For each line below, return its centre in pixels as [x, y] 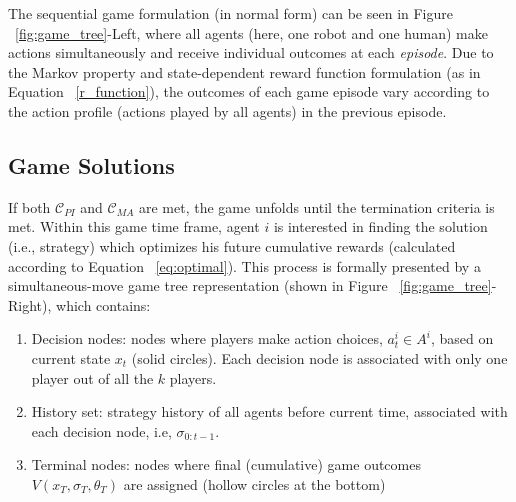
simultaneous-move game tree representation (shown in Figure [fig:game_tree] [250, 285]
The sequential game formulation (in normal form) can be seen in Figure [231, 13]
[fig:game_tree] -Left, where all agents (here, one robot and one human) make [251, 32]
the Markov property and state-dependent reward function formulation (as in [244, 71]
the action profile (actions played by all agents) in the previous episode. [227, 110]
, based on [462, 338]
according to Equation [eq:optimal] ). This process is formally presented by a [244, 265]
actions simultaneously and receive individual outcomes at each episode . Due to [251, 52]
